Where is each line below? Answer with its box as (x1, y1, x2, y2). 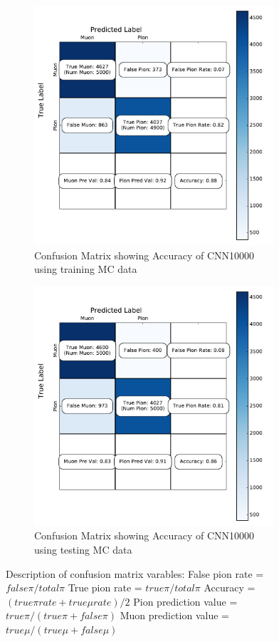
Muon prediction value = (120, 608, 229, 623)
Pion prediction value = (133, 594, 238, 609)
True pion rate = (68, 580, 142, 595)
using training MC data (34, 262, 137, 276)
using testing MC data (34, 542, 132, 556)
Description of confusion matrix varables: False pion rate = (6, 566, 264, 581)
